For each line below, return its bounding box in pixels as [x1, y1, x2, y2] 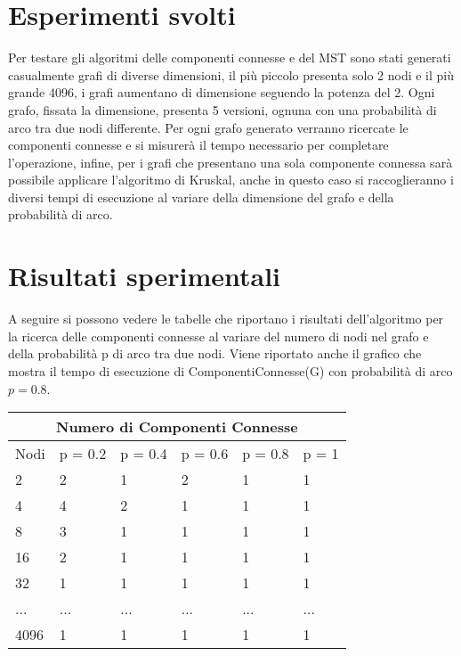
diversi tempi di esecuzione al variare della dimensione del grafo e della [8, 187, 394, 206]
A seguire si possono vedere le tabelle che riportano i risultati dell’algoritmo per [8, 309, 444, 328]
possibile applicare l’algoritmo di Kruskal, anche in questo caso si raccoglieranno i [8, 170, 454, 189]
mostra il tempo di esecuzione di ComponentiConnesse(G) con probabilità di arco [8, 361, 453, 380]
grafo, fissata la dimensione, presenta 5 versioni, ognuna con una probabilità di [8, 100, 437, 119]
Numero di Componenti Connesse [56, 416, 298, 438]
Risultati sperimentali [8, 258, 281, 294]
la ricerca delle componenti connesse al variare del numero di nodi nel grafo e [8, 326, 429, 345]
